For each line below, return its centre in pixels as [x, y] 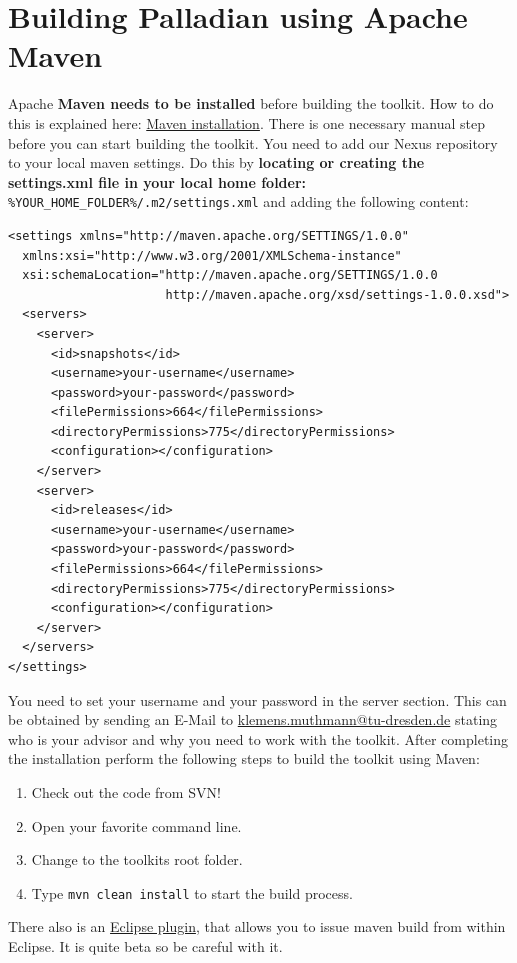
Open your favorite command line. [136, 825]
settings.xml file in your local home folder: [157, 181]
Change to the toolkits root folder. [137, 859]
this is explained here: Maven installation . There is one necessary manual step [247, 122]
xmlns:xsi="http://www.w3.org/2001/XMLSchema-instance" [212, 255]
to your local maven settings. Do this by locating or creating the [216, 162]
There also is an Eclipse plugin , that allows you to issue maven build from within [257, 926]
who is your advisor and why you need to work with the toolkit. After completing [258, 738]
